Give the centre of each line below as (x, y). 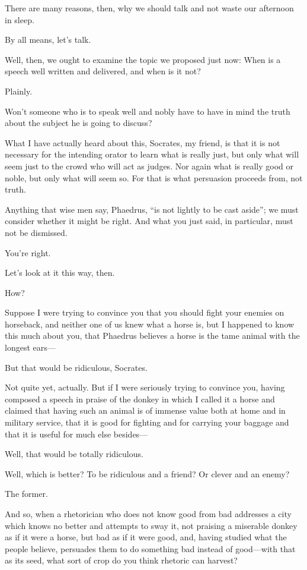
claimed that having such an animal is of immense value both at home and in (145, 410)
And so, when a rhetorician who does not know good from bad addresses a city (148, 514)
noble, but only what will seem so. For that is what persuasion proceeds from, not (154, 177)
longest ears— (30, 347)
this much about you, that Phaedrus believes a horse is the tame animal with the (152, 336)
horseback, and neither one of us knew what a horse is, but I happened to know (150, 324)
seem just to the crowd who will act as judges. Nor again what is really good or (149, 166)
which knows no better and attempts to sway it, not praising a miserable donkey (151, 525)
